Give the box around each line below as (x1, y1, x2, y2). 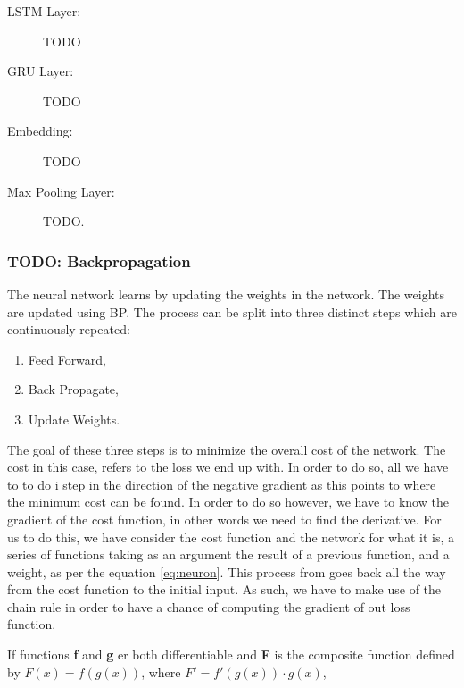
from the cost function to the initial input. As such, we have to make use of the (7, 580, 442, 599)
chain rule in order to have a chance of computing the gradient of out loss (7, 597, 410, 616)
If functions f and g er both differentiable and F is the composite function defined (7, 645, 455, 664)
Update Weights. (28, 409, 120, 428)
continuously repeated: (7, 320, 130, 339)
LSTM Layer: (7, 2, 81, 20)
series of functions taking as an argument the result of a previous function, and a (7, 545, 450, 564)
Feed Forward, (28, 349, 107, 368)
